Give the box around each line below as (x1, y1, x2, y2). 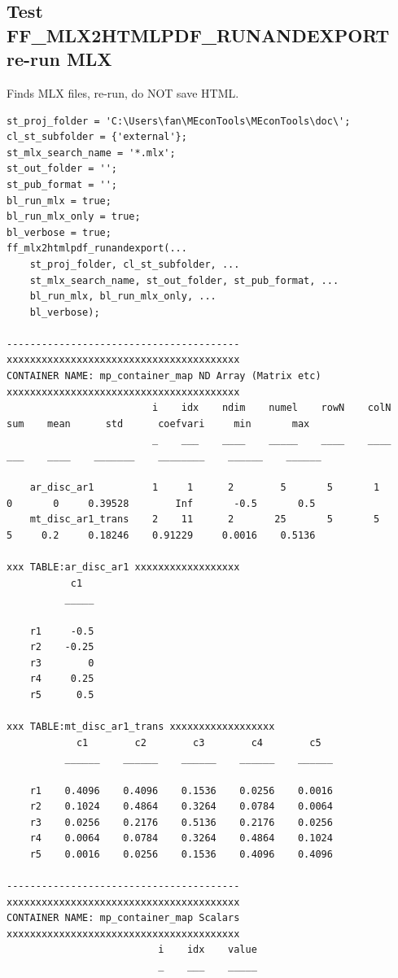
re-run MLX (7, 46, 112, 72)
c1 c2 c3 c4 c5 (76, 736, 321, 749)
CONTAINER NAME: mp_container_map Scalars (7, 912, 240, 924)
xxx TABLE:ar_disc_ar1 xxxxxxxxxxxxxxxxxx (7, 561, 240, 574)
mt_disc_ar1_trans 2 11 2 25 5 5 (29, 513, 380, 526)
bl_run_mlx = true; (7, 194, 112, 207)
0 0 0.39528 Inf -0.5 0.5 (7, 497, 316, 509)
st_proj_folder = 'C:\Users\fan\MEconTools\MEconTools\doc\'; (7, 115, 351, 127)
